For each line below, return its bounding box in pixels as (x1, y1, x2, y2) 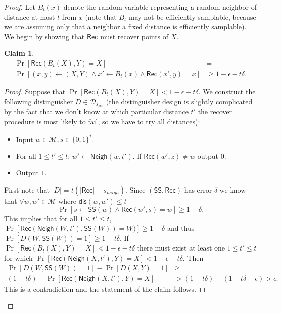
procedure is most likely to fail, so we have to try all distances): (4, 116, 200, 127)
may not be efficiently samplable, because (128, 11, 256, 22)
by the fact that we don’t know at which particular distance (4, 106, 189, 117)
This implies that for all (4, 213, 78, 223)
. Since (125, 184, 146, 195)
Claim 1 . (4, 48, 34, 58)
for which (4, 252, 33, 263)
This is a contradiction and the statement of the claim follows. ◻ (4, 283, 206, 294)
